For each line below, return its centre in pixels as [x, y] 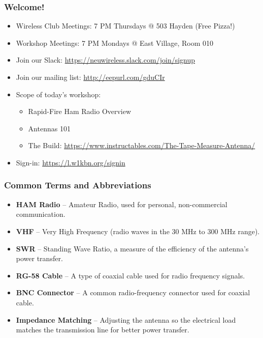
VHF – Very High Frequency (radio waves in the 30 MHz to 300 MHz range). [138, 231]
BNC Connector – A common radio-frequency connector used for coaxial [133, 292]
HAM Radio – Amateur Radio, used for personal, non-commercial [122, 204]
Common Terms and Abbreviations [78, 185]
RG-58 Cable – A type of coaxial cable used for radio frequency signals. [130, 275]
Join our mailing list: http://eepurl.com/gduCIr [90, 77]
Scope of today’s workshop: [58, 94]
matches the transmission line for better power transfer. [103, 330]
